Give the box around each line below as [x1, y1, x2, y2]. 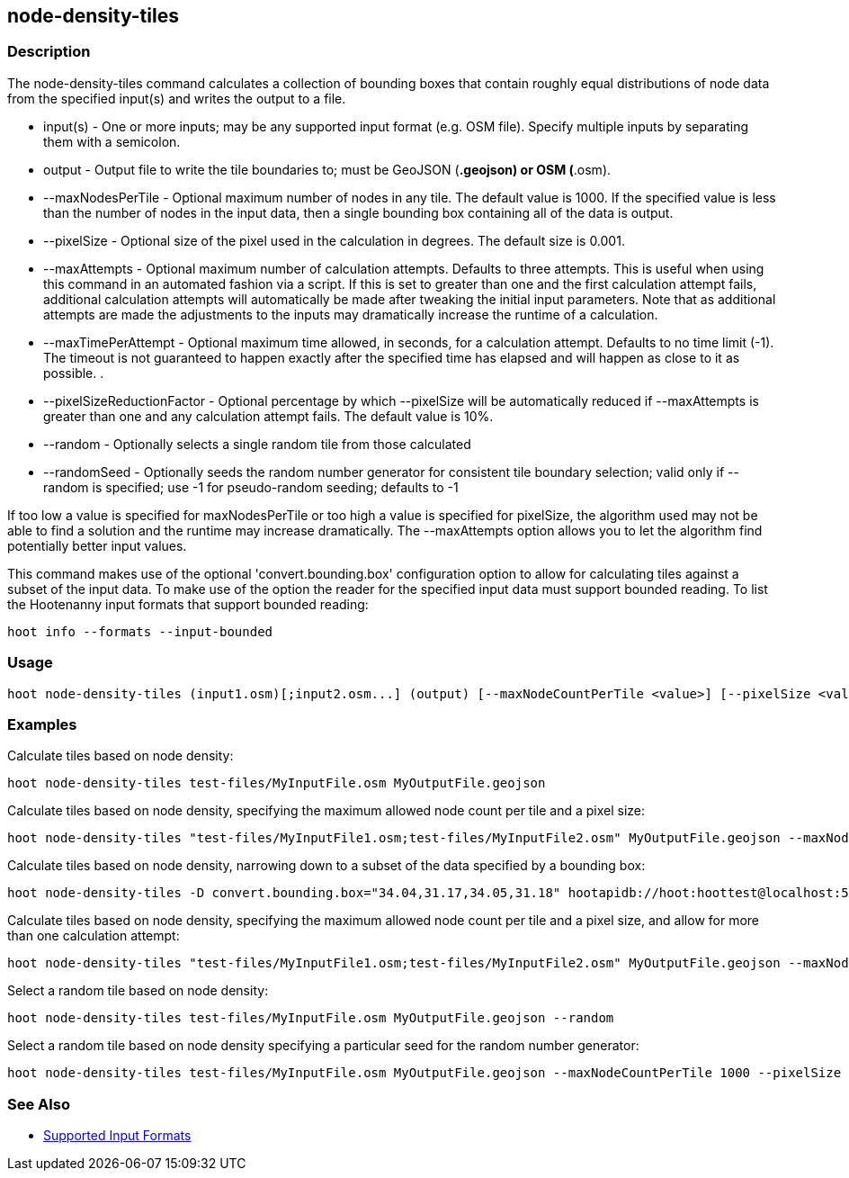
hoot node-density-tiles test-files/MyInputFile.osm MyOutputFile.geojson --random [7, 1011, 614, 1026]
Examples [7, 715, 77, 733]
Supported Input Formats [43, 1128, 192, 1144]
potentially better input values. [7, 537, 187, 553]
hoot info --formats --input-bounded [7, 624, 273, 639]
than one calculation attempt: [7, 928, 180, 944]
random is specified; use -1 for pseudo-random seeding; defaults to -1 [43, 479, 459, 495]
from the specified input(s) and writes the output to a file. [7, 90, 346, 106]
